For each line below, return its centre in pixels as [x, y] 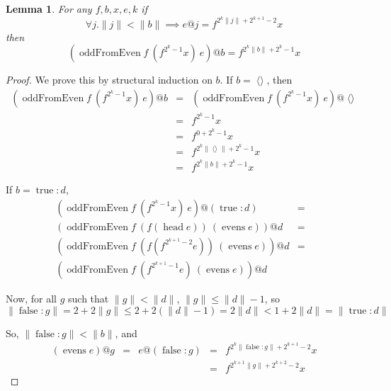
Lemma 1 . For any [49, 8]
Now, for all [31, 298]
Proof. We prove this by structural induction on [109, 80]
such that [89, 298]
